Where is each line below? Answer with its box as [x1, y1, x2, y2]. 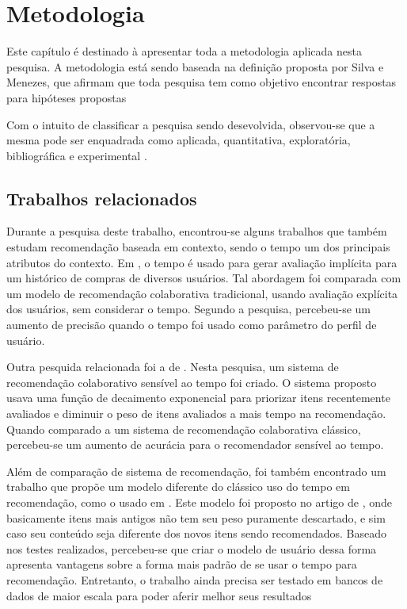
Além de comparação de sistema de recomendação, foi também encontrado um [6, 462, 386, 479]
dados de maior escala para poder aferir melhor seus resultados [6, 587, 312, 603]
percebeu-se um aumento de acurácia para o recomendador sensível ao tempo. [6, 436, 384, 453]
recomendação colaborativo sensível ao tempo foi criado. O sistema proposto [6, 373, 377, 390]
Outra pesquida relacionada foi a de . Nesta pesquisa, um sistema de [6, 358, 339, 375]
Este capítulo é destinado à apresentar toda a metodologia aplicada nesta [6, 43, 362, 59]
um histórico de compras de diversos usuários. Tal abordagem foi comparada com [6, 270, 401, 286]
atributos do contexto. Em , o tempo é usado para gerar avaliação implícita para [6, 254, 397, 270]
